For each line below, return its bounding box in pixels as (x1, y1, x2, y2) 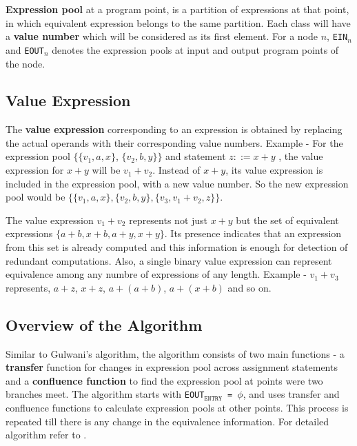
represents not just (129, 212, 208, 227)
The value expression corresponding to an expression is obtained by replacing (6, 122, 343, 136)
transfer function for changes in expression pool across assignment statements (6, 360, 338, 374)
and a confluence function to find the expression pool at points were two (6, 373, 323, 387)
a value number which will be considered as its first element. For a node (6, 29, 318, 43)
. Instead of (152, 163, 201, 177)
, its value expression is (225, 163, 323, 177)
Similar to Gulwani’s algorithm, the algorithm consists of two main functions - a (6, 346, 345, 361)
